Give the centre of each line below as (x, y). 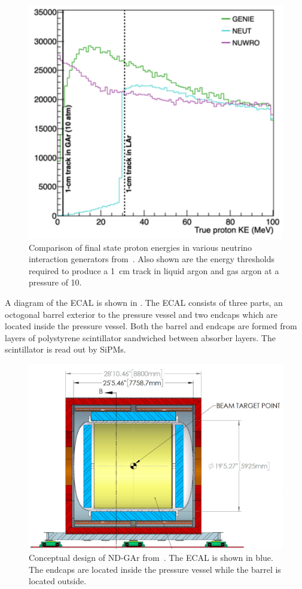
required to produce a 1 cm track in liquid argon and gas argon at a (154, 270)
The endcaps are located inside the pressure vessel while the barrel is (155, 569)
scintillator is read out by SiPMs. (65, 349)
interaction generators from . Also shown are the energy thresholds (152, 259)
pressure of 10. (55, 282)
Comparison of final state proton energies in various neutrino (141, 247)
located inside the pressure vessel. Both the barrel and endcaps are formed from (151, 326)
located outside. (58, 581)
